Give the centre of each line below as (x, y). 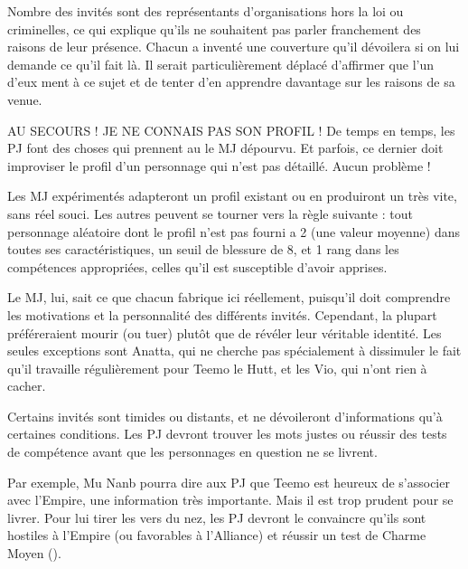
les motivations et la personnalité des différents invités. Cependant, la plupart (222, 314)
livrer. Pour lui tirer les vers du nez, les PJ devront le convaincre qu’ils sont (217, 517)
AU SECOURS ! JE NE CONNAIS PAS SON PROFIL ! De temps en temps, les (231, 130)
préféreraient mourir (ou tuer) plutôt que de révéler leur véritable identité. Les (225, 332)
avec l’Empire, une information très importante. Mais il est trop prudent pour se (230, 500)
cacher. (27, 386)
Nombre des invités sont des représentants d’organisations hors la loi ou (206, 11)
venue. (25, 99)
